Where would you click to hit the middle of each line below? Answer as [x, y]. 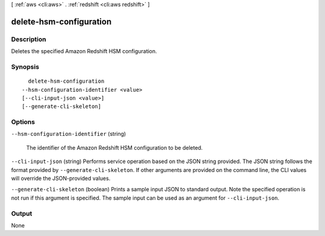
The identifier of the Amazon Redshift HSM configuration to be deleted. [114, 147]
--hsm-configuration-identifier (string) [69, 134]
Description [29, 39]
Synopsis [25, 66]
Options [23, 122]
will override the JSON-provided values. [61, 178]
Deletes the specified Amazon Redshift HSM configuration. [84, 51]
